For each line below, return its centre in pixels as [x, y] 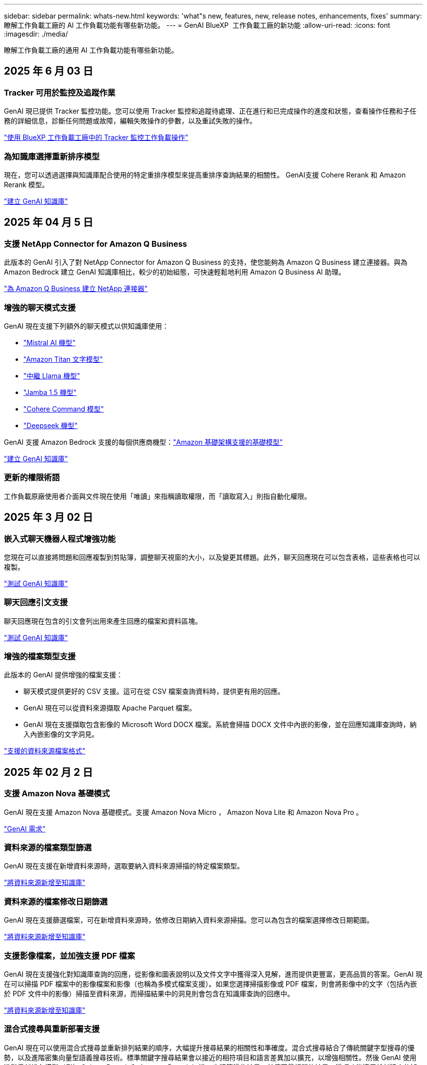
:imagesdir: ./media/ [36, 34]
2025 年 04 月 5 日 [49, 222]
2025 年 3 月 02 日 [49, 517]
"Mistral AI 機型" [49, 342]
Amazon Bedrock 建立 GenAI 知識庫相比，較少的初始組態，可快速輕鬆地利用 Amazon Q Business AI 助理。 [175, 272]
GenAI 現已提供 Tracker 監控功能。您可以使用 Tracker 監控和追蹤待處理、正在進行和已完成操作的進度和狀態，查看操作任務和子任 [210, 111]
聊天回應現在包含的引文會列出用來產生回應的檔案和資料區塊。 [103, 621]
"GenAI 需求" [25, 828]
